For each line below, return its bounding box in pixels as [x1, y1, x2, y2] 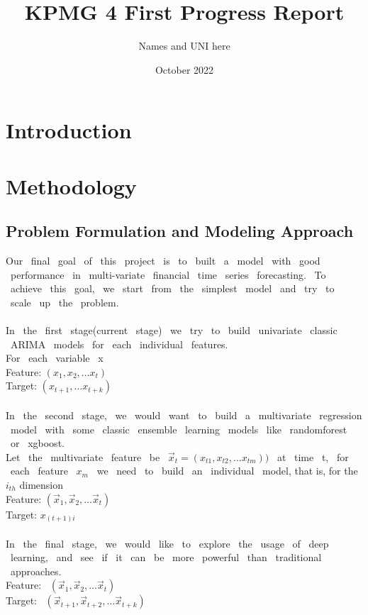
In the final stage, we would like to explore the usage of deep [6, 536, 329, 550]
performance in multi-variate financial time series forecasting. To [10, 267, 326, 282]
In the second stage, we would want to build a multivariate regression [6, 408, 362, 423]
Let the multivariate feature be [6, 449, 160, 464]
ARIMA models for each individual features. [10, 336, 228, 351]
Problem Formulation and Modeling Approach [6, 220, 354, 242]
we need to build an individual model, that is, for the [96, 463, 358, 478]
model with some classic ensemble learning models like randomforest [10, 421, 347, 436]
